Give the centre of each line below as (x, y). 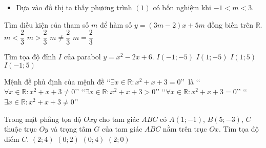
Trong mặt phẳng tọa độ (43, 119)
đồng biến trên (230, 24)
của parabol (82, 57)
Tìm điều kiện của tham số (47, 24)
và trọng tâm (71, 129)
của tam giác (122, 129)
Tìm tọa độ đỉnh (30, 57)
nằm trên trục (185, 129)
